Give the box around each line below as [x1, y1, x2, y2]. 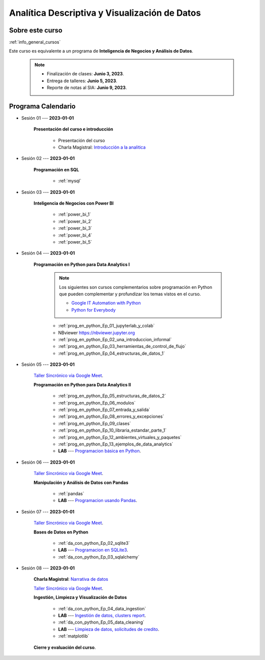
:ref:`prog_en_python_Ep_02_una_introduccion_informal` [58, 336, 172, 342]
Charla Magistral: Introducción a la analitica [58, 144, 146, 150]
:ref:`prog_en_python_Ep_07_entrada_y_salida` [58, 407, 151, 413]
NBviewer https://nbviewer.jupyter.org [58, 330, 135, 336]
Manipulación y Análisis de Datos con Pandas [33, 479, 129, 485]
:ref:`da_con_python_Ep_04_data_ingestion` [58, 605, 146, 611]
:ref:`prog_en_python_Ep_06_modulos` [58, 400, 136, 406]
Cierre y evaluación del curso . [33, 644, 96, 650]
